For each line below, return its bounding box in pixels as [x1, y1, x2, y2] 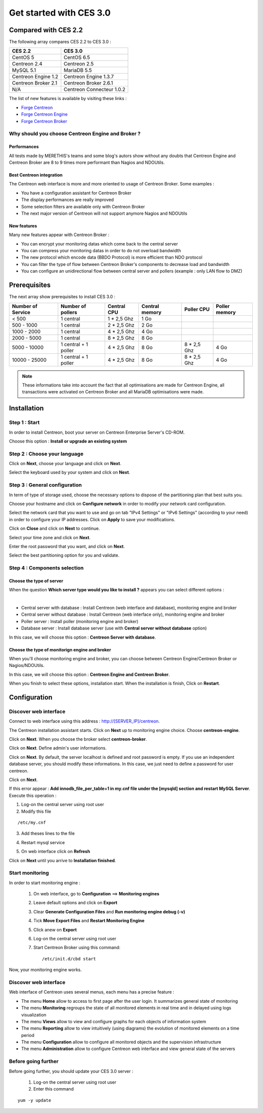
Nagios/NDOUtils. [9, 663, 45, 668]
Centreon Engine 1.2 [12, 73, 58, 80]
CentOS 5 [12, 54, 34, 61]
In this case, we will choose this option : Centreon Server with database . [9, 634, 156, 640]
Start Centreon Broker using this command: [33, 945, 120, 951]
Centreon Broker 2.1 [12, 80, 57, 86]
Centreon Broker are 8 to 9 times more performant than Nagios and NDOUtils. [9, 159, 165, 165]
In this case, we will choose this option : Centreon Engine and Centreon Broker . [9, 671, 170, 677]
